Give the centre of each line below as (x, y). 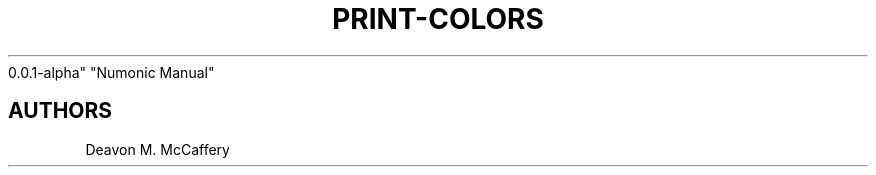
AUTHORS (60, 111)
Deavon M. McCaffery (157, 149)
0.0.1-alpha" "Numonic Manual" (111, 72)
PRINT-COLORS (438, 19)
